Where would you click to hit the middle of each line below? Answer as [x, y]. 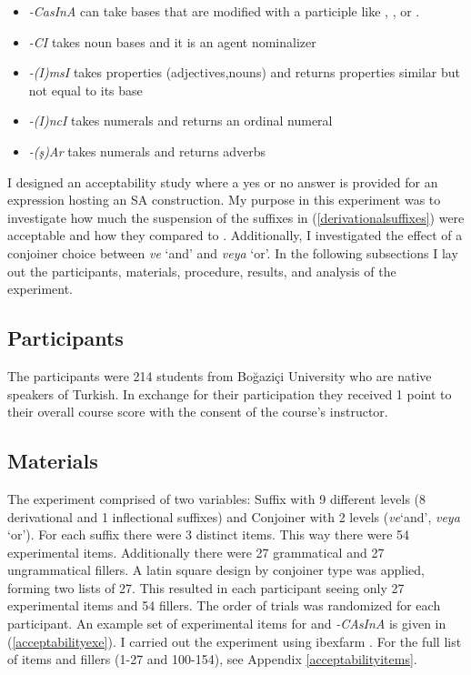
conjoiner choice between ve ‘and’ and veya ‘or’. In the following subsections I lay [233, 252]
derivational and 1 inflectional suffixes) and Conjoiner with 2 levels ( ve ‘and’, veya [234, 516]
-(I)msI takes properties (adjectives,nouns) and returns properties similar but [245, 72]
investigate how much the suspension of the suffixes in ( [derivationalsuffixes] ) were [236, 217]
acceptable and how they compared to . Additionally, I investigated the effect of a [235, 235]
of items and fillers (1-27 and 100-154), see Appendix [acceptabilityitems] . [212, 659]
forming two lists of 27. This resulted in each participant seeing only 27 [206, 587]
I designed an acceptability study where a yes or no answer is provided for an [223, 181]
